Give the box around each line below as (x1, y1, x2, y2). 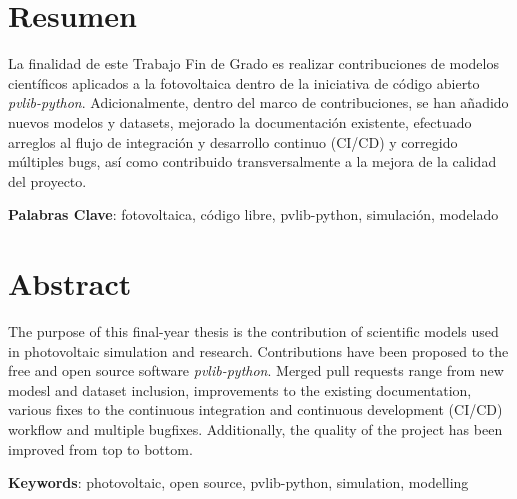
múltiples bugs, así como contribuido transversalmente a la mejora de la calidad (8, 151, 497, 172)
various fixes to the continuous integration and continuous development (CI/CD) (8, 399, 503, 420)
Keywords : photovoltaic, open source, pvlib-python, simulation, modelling (8, 472, 469, 493)
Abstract (8, 263, 132, 304)
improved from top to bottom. (8, 438, 193, 459)
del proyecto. (8, 170, 87, 191)
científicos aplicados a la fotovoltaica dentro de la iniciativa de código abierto (8, 72, 480, 93)
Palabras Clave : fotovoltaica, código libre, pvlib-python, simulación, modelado (8, 204, 499, 225)
